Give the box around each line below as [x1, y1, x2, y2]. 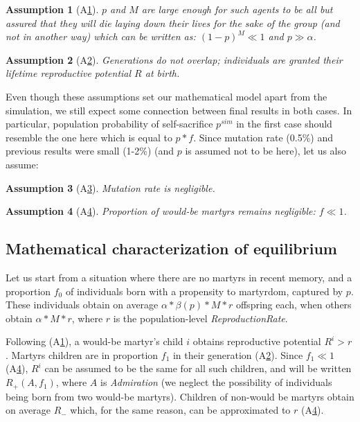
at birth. [145, 66, 180, 80]
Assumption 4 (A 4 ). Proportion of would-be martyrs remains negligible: [6, 204, 316, 218]
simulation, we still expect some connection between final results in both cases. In [6, 103, 352, 117]
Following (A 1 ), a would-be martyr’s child [6, 334, 183, 349]
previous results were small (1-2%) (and [6, 143, 174, 158]
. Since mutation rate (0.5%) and [193, 130, 334, 144]
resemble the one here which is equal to [6, 130, 172, 144]
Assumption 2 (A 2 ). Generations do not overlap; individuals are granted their [6, 52, 343, 67]
